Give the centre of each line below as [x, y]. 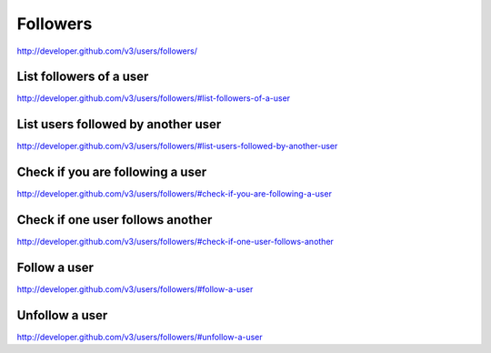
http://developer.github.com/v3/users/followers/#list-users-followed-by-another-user [177, 146]
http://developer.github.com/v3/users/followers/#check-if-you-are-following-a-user [174, 194]
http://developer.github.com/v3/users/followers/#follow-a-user [135, 289]
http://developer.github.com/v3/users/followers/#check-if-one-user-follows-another [175, 242]
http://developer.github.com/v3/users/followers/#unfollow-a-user [140, 337]
